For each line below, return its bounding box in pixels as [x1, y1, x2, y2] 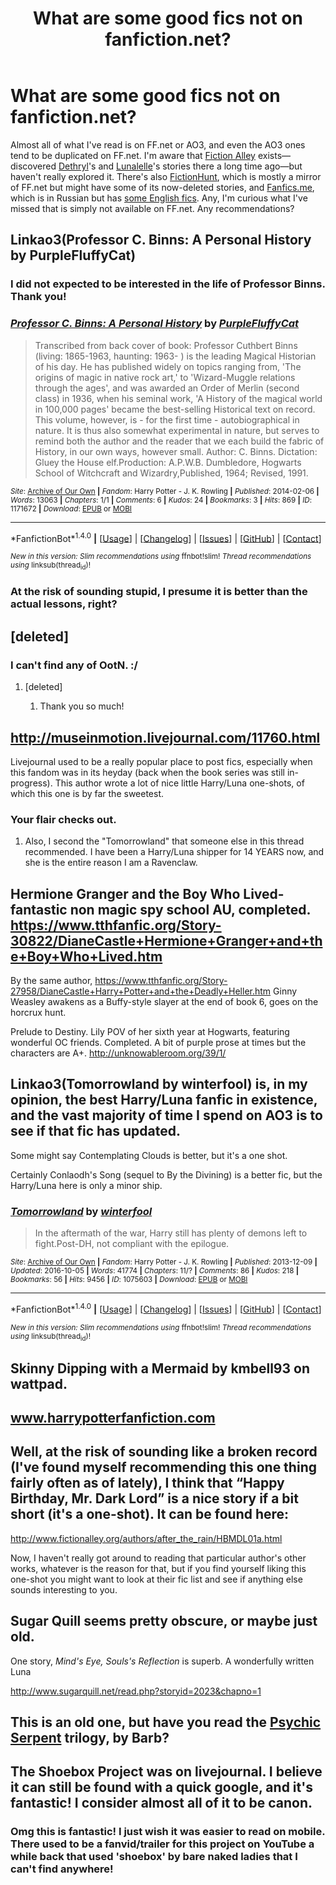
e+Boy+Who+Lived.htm [10, 948, 163, 965]
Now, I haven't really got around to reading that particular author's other [10, 1552, 307, 1564]
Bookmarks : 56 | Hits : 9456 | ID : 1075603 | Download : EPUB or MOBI [10, 1275, 248, 1285]
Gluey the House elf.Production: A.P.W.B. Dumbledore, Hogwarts [34, 456, 302, 468]
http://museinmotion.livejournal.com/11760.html [10, 729, 321, 746]
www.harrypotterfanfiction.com [10, 1409, 216, 1426]
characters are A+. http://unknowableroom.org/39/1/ [10, 1047, 227, 1059]
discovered [10, 160, 57, 172]
